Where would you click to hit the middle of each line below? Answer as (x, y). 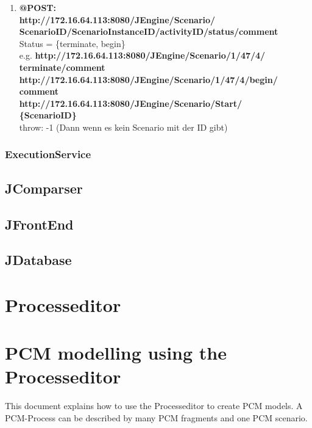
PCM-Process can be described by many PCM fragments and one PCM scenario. (156, 418)
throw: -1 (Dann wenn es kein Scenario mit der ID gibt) (123, 127)
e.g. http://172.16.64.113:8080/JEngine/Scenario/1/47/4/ (142, 55)
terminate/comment (62, 67)
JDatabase (38, 260)
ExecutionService (48, 154)
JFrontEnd (39, 224)
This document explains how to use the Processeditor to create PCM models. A (154, 406)
